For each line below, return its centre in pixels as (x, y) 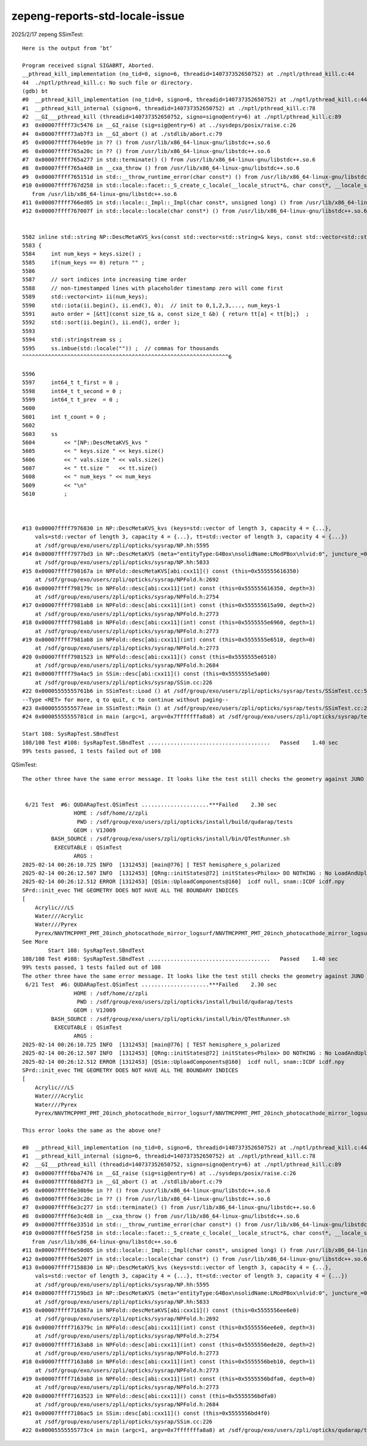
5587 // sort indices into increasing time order (104, 280)
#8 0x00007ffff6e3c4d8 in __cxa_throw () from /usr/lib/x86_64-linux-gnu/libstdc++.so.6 (161, 1216)
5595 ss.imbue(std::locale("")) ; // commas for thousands (121, 348)
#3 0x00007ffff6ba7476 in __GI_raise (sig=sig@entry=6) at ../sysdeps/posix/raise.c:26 (159, 1173)
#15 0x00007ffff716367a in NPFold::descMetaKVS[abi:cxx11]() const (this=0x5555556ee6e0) (161, 1310)
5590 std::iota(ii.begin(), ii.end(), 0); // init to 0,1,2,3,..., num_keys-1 (151, 305)
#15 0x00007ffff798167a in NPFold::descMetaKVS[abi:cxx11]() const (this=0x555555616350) (161, 571)
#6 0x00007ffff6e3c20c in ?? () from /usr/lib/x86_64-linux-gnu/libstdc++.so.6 (146, 1199)
